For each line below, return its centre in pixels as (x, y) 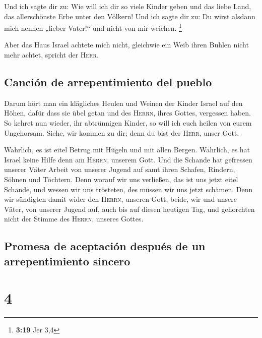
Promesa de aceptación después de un (105, 246)
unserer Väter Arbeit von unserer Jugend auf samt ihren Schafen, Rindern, (120, 169)
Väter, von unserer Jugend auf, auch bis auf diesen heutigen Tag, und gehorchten (129, 209)
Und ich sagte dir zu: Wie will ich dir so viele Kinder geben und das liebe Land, (128, 6)
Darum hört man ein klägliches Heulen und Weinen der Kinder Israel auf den (123, 103)
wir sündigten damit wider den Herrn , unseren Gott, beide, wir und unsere (121, 199)
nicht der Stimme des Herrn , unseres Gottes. (74, 219)
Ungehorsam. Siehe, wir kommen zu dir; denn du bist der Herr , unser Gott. (122, 132)
